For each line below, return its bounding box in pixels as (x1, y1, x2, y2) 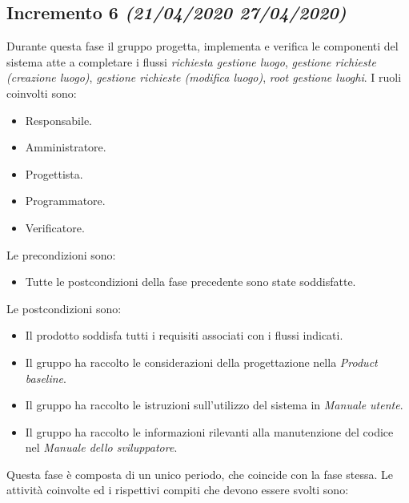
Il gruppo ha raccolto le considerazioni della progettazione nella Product (25, 353, 378, 370)
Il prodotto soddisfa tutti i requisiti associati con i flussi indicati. (25, 327, 343, 344)
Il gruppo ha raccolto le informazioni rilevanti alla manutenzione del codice (25, 423, 394, 440)
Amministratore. (25, 139, 106, 155)
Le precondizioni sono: (6, 246, 116, 263)
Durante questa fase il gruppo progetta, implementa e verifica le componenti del (6, 38, 399, 54)
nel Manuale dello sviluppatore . (25, 439, 178, 456)
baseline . (25, 369, 66, 386)
